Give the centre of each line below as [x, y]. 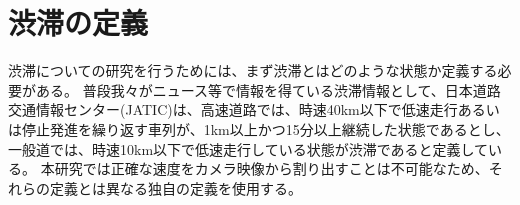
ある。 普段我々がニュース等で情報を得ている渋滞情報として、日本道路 [268, 89]
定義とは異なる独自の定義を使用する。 [175, 187]
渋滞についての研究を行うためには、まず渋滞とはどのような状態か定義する [253, 70]
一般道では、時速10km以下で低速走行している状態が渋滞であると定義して [248, 148]
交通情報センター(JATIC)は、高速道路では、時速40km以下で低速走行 [233, 109]
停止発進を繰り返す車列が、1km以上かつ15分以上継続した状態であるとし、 [265, 128]
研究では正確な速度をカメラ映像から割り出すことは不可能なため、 [271, 168]
